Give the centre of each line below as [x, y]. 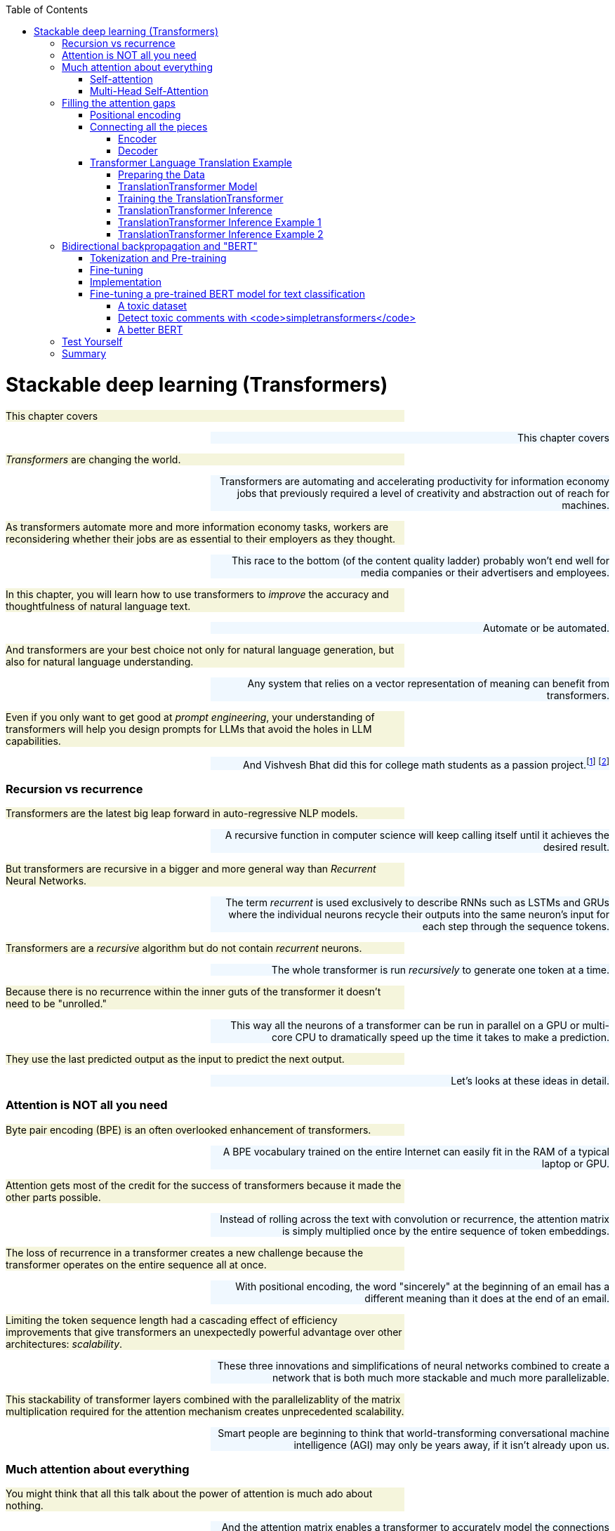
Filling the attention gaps [119, 103]
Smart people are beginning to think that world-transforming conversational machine [414, 1433]
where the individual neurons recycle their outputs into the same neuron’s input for [419, 914]
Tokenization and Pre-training [158, 258]
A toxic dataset [153, 306]
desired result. [576, 847]
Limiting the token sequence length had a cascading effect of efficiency [172, 1320]
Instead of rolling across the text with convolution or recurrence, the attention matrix [415, 1219]
